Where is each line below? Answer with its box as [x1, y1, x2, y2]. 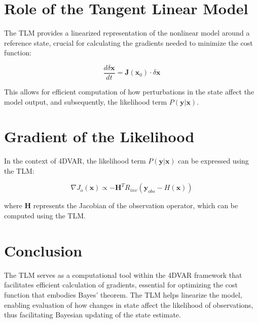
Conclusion [4, 240, 83, 261]
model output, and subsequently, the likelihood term [4, 96, 167, 107]
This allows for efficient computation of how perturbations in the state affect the [4, 86, 254, 96]
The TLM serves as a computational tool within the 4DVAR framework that [4, 269, 242, 280]
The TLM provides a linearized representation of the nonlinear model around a [4, 27, 250, 38]
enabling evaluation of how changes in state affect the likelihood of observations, [4, 299, 253, 310]
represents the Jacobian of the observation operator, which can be [33, 200, 238, 211]
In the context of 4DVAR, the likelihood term [4, 155, 146, 166]
